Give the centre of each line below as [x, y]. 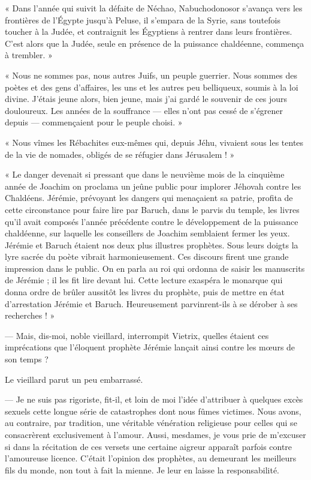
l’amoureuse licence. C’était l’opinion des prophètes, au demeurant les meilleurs [151, 458]
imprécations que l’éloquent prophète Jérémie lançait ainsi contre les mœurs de [150, 347]
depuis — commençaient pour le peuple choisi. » [94, 122]
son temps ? [27, 359]
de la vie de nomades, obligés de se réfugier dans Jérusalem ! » [120, 154]
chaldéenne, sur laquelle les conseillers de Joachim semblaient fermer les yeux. [147, 233]
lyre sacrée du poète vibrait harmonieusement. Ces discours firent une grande [147, 256]
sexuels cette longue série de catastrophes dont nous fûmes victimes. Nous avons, [153, 411]
